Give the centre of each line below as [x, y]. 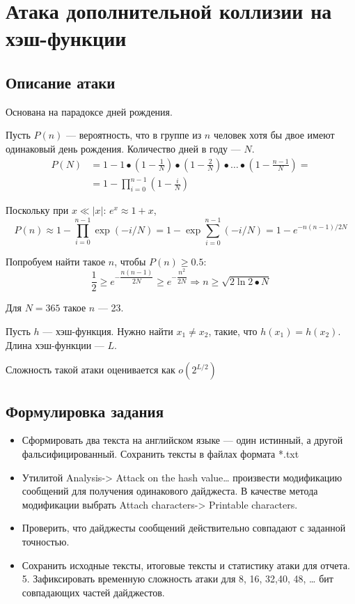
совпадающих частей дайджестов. [93, 592]
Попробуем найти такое [56, 261]
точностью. [46, 541]
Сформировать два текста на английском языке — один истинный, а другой [182, 440]
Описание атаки [61, 82]
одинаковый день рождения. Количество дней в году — [123, 148]
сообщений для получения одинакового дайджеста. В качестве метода [170, 491]
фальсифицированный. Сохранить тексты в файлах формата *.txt [160, 453]
